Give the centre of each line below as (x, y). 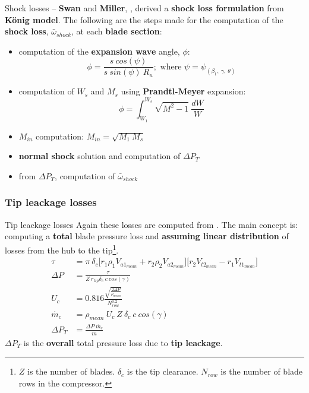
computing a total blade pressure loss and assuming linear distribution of (147, 236)
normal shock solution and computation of (100, 156)
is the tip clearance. (163, 371)
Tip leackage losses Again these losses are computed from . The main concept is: (151, 224)
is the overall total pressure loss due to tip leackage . (123, 342)
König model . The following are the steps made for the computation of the (144, 19)
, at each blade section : (117, 31)
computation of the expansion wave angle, (99, 51)
